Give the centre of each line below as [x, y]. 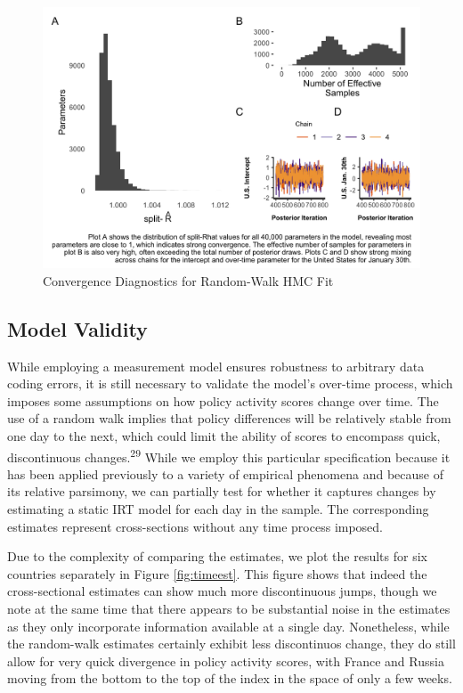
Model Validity [77, 328]
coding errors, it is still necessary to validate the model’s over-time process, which [230, 383]
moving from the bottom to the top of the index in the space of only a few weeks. [230, 678]
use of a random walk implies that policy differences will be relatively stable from [229, 418]
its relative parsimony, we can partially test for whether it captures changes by [222, 491]
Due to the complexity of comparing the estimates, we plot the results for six [217, 556]
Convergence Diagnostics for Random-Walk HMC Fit [188, 280]
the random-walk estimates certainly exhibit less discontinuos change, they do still [231, 644]
